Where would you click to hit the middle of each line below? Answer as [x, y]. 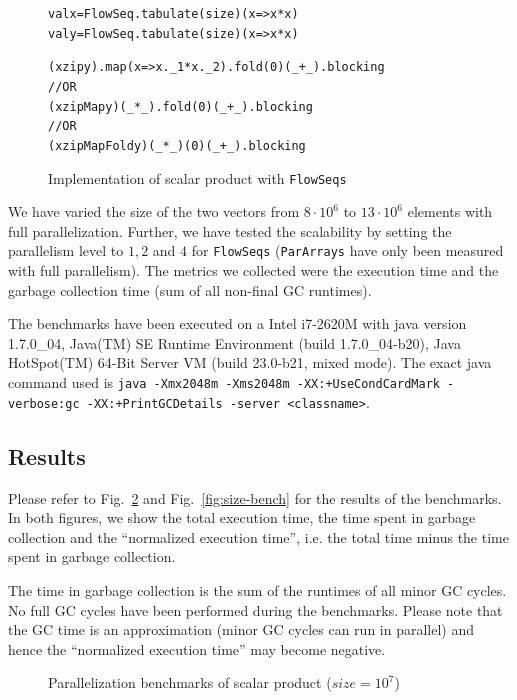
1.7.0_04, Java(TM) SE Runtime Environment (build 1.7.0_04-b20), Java [234, 342]
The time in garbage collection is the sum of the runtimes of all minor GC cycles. [257, 589]
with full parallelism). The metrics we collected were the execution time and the [253, 270]
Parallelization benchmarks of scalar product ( [190, 682]
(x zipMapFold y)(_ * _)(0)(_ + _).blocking [177, 145]
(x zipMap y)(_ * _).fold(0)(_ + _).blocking [180, 106]
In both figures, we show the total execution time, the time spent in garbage [242, 517]
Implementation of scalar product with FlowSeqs [197, 177]
